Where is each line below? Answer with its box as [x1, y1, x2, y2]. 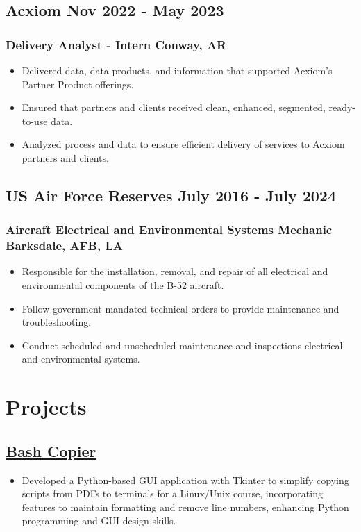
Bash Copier [6, 440, 96, 461]
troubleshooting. [22, 315, 92, 329]
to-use [22, 113, 48, 128]
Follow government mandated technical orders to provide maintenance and [22, 301, 339, 315]
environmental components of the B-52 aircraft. [22, 278, 224, 292]
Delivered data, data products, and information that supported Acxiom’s [22, 63, 333, 77]
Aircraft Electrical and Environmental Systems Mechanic [6, 221, 333, 238]
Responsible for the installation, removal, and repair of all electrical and [22, 264, 328, 279]
